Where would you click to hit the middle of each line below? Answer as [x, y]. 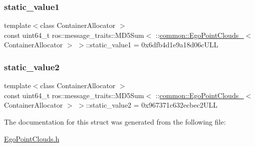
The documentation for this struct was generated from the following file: [115, 122]
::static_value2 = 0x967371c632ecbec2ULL [152, 105]
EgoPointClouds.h [32, 138]
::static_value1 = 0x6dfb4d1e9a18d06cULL [152, 45]
